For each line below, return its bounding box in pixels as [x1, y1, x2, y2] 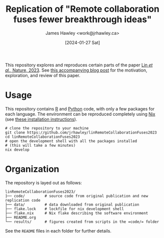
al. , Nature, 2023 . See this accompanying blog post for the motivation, [5, 67, 147, 73]
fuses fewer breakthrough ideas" [13, 14, 152, 25]
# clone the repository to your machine [5, 126, 89, 131]
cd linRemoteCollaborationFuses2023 [5, 134, 80, 139]
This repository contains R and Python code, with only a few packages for [5, 106, 155, 111]
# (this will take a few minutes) [5, 143, 76, 148]
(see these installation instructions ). [5, 116, 78, 122]
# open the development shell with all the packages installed [5, 138, 137, 143]
